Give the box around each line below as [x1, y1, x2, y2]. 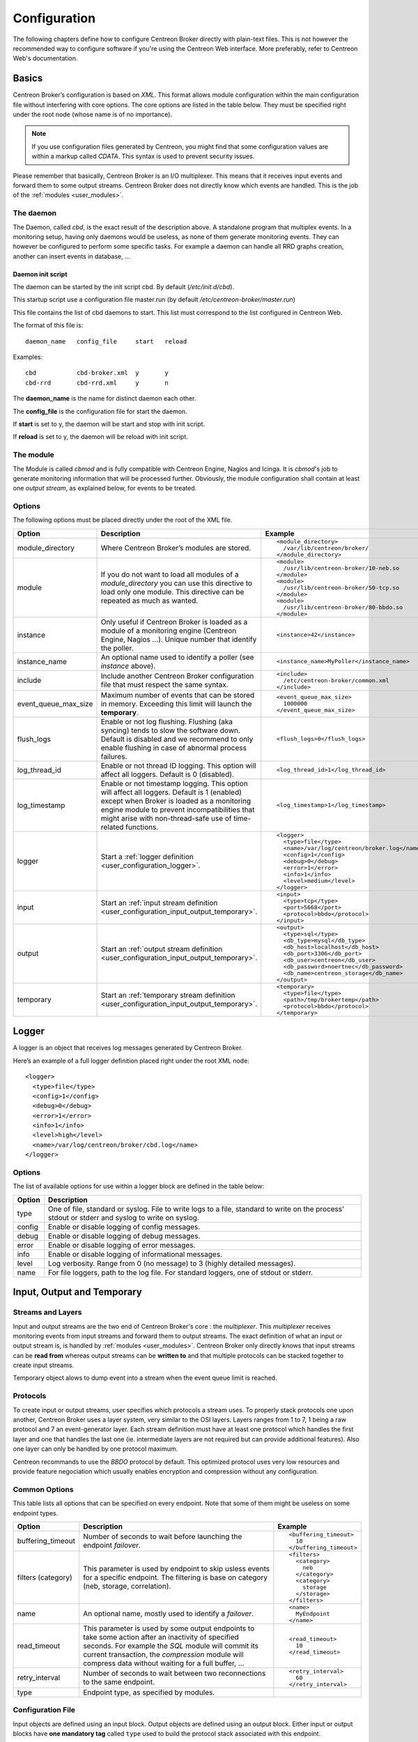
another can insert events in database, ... [13, 252, 130, 261]
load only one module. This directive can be [100, 587, 245, 597]
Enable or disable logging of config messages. [47, 1221, 201, 1231]
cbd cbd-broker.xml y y [25, 369, 169, 377]
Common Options [13, 1484, 74, 1494]
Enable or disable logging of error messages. [47, 1240, 196, 1250]
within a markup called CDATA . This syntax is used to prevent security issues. [31, 152, 255, 160]
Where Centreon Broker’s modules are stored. [100, 544, 251, 553]
